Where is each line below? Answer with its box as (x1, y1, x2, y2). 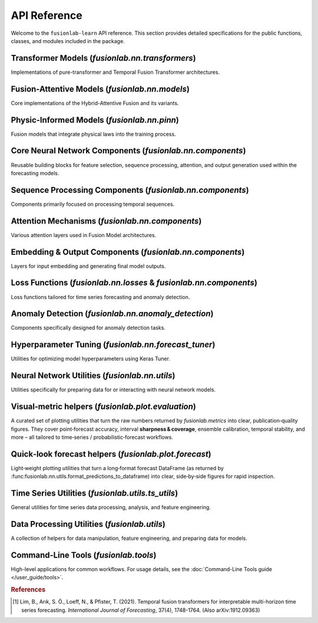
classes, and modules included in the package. (11, 37, 125, 44)
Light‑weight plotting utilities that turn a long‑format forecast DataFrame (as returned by (11, 464, 224, 471)
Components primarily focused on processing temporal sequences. (11, 201, 175, 208)
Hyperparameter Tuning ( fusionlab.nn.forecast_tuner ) (11, 340, 216, 350)
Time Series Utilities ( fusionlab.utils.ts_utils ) (11, 488, 178, 499)
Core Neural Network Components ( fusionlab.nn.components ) (11, 146, 247, 156)
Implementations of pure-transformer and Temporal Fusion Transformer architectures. (11, 68, 220, 76)
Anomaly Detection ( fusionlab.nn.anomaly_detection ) (11, 309, 214, 319)
